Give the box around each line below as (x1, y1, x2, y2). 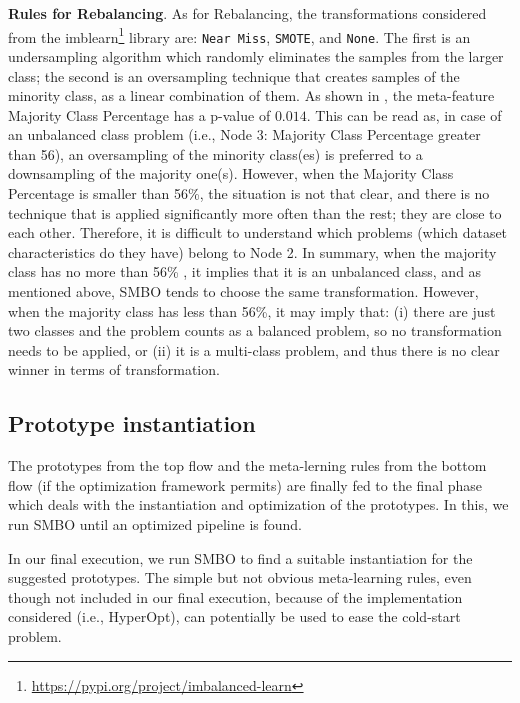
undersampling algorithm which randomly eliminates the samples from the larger (8, 45, 504, 66)
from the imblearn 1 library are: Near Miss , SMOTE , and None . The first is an (8, 23, 471, 47)
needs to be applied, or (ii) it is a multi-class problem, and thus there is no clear (8, 339, 500, 360)
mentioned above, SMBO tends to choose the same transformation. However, (8, 281, 479, 302)
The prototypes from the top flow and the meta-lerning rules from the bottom (8, 455, 487, 476)
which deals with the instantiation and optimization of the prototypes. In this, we (8, 494, 509, 515)
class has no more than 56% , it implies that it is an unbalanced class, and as (8, 261, 482, 282)
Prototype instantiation (8, 408, 256, 439)
